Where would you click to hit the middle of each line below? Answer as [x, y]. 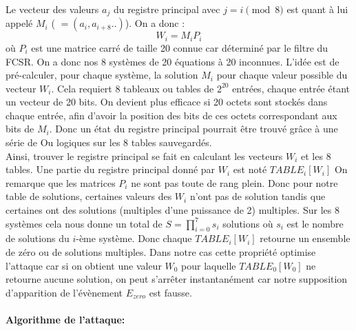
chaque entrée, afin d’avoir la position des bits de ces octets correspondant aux [171, 115]
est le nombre [315, 223]
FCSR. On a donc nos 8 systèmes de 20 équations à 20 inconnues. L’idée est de [172, 61]
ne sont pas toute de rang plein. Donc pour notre [234, 182]
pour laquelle [209, 265]
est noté [250, 169]
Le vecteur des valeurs [52, 9]
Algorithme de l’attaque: [65, 319]
